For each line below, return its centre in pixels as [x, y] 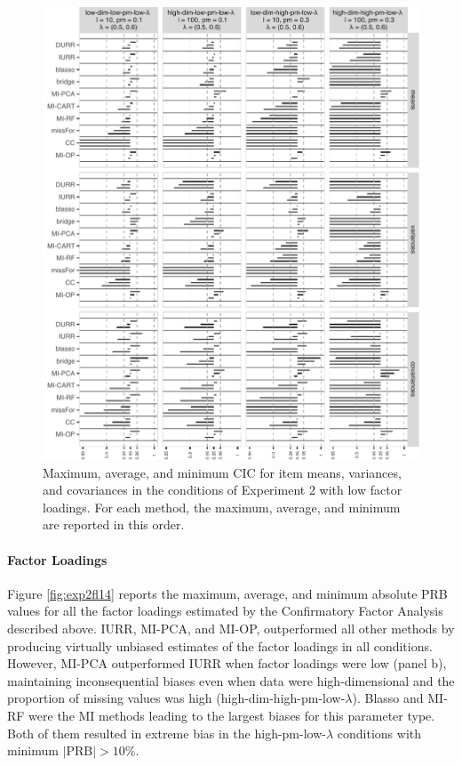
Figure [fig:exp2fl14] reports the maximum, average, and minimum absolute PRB [227, 593]
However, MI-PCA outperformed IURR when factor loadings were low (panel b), [227, 663]
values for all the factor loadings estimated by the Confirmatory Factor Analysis [225, 611]
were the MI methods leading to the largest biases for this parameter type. [232, 715]
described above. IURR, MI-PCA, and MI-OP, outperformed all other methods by [231, 628]
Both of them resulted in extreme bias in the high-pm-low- [167, 733]
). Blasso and [388, 698]
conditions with [379, 733]
